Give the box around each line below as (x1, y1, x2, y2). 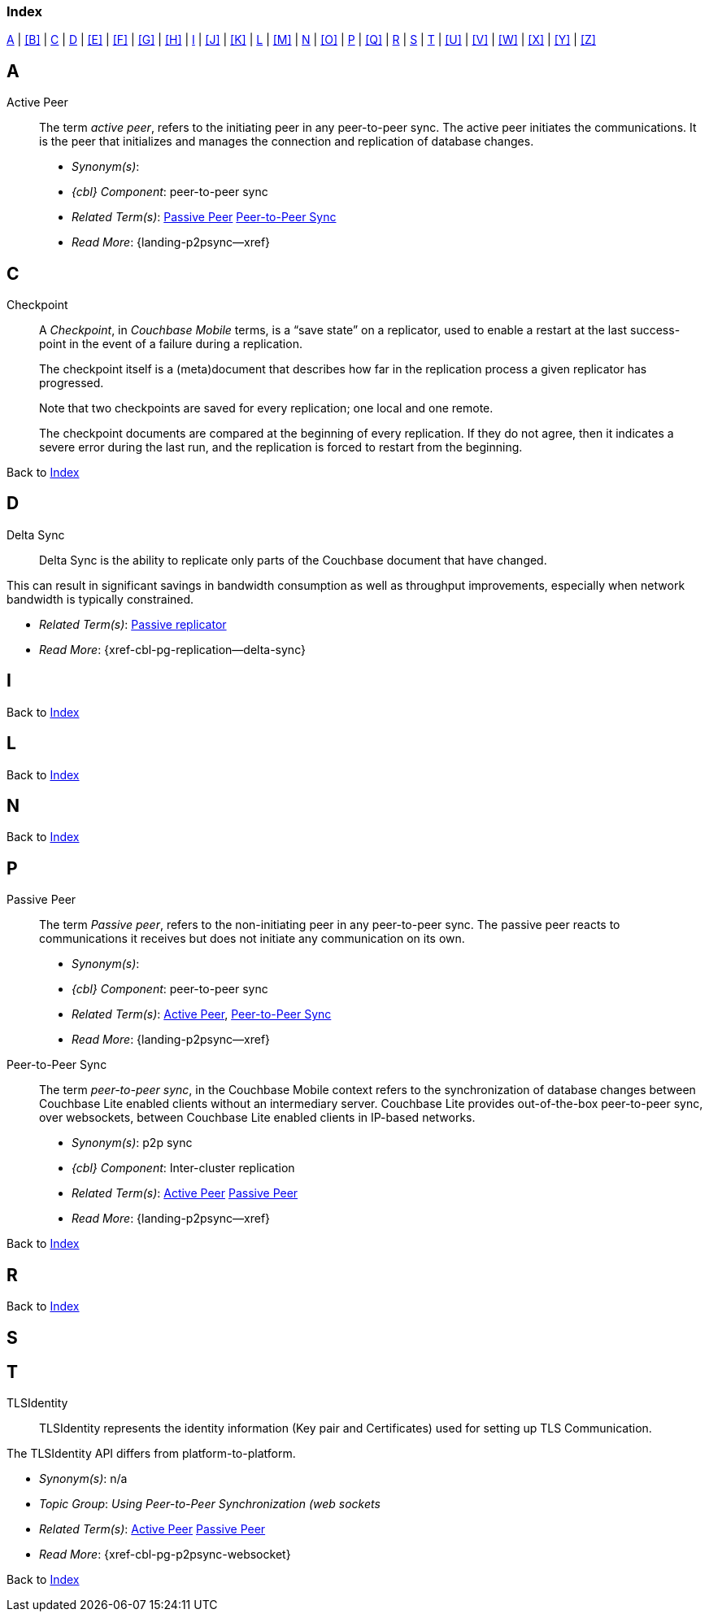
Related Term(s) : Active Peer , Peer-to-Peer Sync (72, 1007, 332, 1022)
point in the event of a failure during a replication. (39, 337, 302, 351)
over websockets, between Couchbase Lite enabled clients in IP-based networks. (39, 1110, 476, 1125)
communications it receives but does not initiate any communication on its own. (39, 931, 465, 946)
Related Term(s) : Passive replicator (39, 617, 227, 631)
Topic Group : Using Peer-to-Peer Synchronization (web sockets (39, 1497, 381, 1511)
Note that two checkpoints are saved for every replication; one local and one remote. (39, 401, 494, 416)
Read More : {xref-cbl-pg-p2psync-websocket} (39, 1547, 291, 1562)
